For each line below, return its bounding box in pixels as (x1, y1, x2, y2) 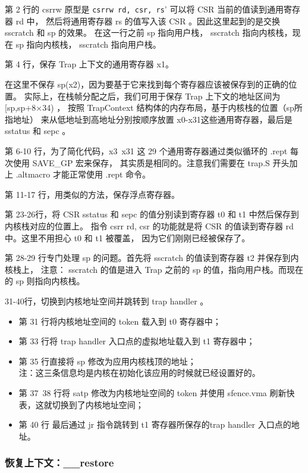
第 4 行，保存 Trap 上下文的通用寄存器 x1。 (5, 58, 174, 70)
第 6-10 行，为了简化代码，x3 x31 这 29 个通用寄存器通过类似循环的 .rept (5, 145, 288, 157)
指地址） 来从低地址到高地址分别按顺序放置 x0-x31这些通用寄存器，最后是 (5, 113, 293, 125)
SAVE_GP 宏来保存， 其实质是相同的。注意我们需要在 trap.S (32, 156, 270, 169)
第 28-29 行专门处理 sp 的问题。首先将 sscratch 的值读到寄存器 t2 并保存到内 (5, 251, 299, 264)
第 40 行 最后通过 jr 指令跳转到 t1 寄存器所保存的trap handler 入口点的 (18, 418, 291, 431)
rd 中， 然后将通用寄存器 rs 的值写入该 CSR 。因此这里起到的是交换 (15, 14, 281, 27)
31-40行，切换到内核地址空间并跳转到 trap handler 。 (5, 294, 209, 307)
